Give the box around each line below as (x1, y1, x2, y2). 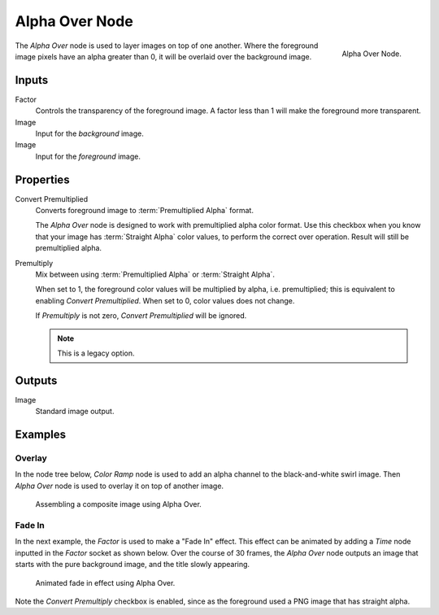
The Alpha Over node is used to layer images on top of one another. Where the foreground (15, 41, 319, 50)
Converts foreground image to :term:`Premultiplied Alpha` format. (35, 206, 254, 216)
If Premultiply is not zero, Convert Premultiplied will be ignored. (35, 311, 247, 321)
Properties (15, 172, 70, 186)
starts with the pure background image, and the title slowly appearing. (15, 560, 250, 569)
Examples (15, 428, 67, 442)
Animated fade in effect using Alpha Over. (35, 578, 176, 587)
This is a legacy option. (57, 348, 135, 358)
